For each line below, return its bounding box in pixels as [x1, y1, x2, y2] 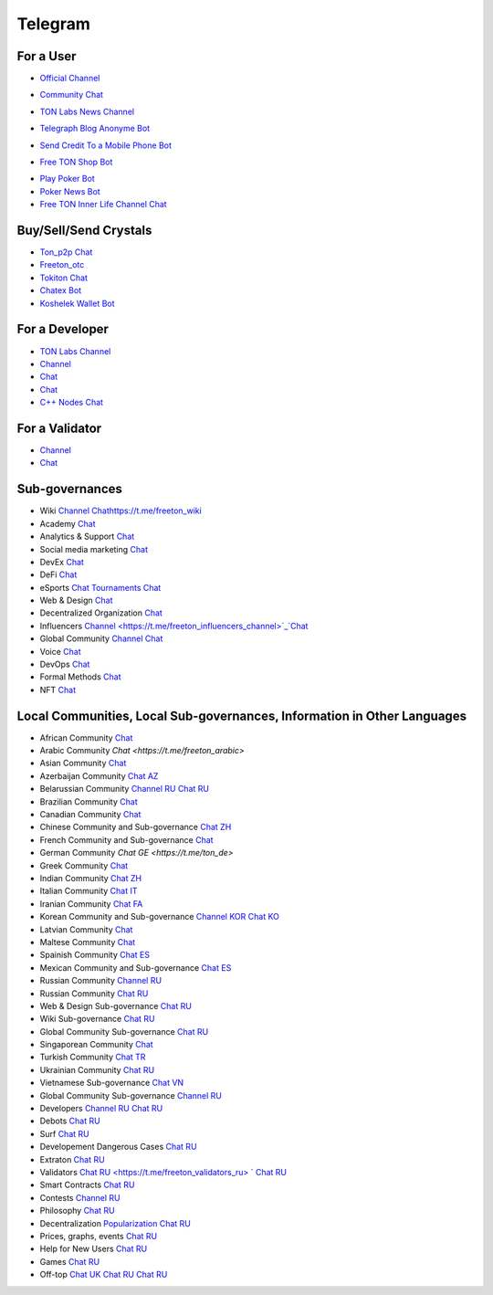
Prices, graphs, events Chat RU [39, 1230, 158, 1241]
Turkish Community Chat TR [39, 1051, 146, 1063]
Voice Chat [39, 646, 81, 657]
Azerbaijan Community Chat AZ [39, 770, 159, 781]
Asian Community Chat [39, 758, 127, 769]
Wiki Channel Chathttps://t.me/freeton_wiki [39, 505, 203, 516]
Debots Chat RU [39, 1115, 100, 1127]
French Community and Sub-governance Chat [39, 834, 214, 845]
